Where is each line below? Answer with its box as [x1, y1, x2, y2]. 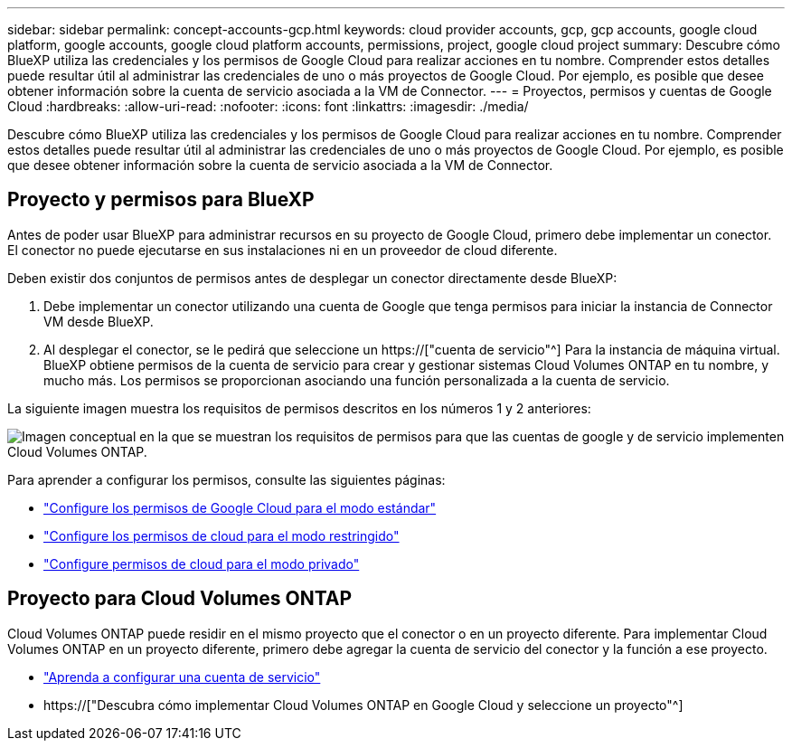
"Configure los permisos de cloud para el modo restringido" [43, 527, 400, 544]
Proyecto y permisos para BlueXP [7, 188, 315, 212]
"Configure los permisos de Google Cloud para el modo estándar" [43, 499, 437, 516]
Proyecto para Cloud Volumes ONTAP [7, 587, 353, 611]
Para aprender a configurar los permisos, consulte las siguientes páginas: [7, 471, 446, 488]
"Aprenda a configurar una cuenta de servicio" [43, 668, 321, 685]
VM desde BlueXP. [43, 313, 154, 329]
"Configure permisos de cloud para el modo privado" [43, 555, 360, 572]
